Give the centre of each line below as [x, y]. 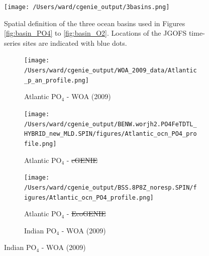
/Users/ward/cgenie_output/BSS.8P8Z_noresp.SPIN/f [111, 187]
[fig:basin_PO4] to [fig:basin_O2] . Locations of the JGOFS [95, 33]
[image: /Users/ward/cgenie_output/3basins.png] [87, 7]
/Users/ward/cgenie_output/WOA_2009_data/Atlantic [111, 71]
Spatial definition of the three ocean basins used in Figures [95, 23]
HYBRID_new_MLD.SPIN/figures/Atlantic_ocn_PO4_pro [111, 134]
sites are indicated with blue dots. [75, 42]
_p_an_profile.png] [57, 80]
